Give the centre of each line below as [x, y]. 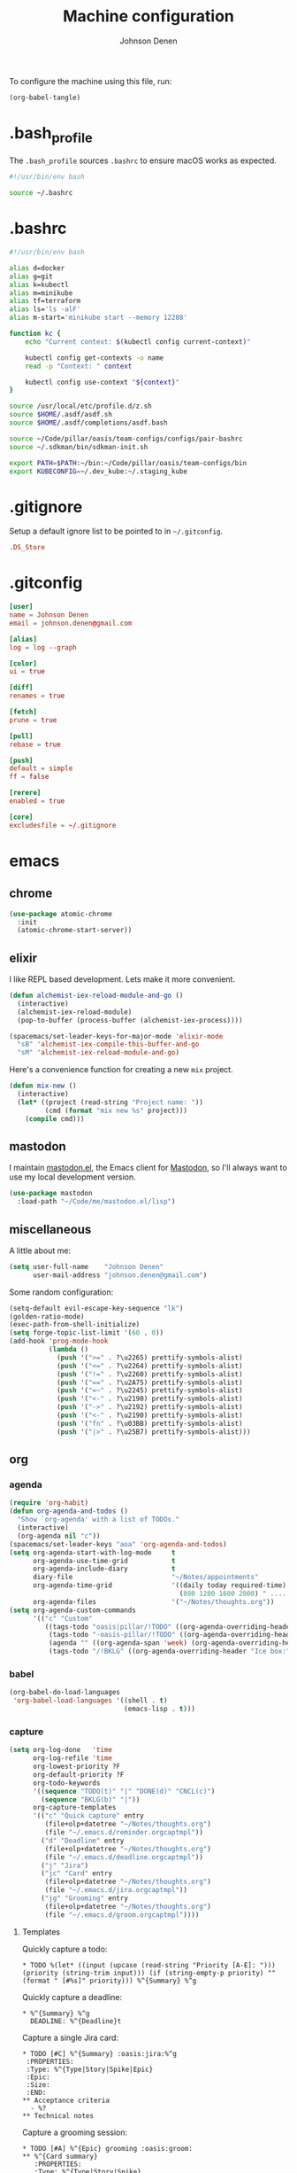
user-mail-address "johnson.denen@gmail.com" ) [120, 1275]
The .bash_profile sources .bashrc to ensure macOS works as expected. [143, 160]
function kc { [35, 334]
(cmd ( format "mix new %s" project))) [116, 1110]
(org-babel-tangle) [45, 97]
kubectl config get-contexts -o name [95, 358]
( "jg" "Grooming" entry [84, 1898]
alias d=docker [37, 268]
